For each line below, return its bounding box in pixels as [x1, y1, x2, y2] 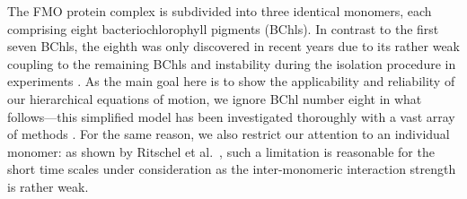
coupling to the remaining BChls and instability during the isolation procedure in [7, 54, 456, 73]
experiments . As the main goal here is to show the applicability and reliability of [7, 72, 455, 91]
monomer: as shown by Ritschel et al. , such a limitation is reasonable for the [7, 142, 435, 160]
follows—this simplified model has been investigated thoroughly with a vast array [7, 107, 455, 125]
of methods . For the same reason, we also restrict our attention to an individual [7, 125, 450, 143]
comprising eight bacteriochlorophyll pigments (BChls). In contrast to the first [7, 19, 439, 38]
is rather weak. [7, 177, 89, 195]
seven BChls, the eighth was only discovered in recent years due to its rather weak [7, 37, 460, 56]
